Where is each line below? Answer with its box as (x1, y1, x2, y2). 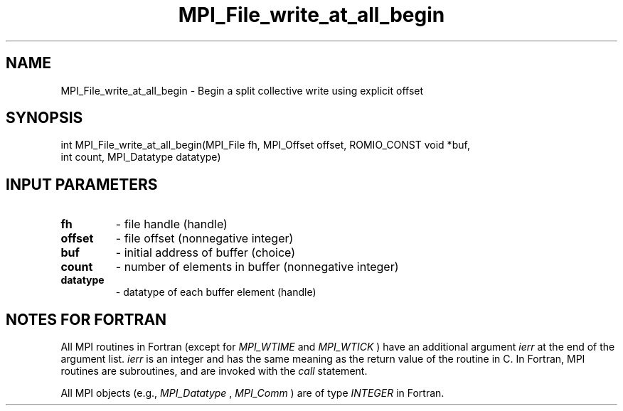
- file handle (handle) (115, 217, 228, 232)
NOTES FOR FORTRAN (6, 310, 167, 329)
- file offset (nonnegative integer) (115, 231, 294, 246)
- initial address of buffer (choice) (115, 245, 296, 260)
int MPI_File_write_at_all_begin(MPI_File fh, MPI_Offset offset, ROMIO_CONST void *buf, (60, 139, 470, 151)
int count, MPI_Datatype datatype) (60, 151, 221, 164)
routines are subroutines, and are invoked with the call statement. (60, 365, 368, 378)
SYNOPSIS (6, 109, 83, 127)
